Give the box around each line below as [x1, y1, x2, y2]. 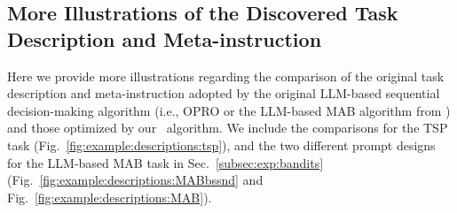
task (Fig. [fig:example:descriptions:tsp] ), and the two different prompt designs [7, 135, 436, 154]
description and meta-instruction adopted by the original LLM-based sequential [7, 84, 440, 103]
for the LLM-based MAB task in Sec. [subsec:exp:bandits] [7, 153, 324, 171]
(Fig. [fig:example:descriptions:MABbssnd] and [7, 171, 264, 189]
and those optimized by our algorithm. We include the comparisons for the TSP [7, 118, 448, 137]
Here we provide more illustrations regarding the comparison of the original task [7, 66, 445, 85]
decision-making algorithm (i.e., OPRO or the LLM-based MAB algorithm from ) [7, 101, 451, 119]
